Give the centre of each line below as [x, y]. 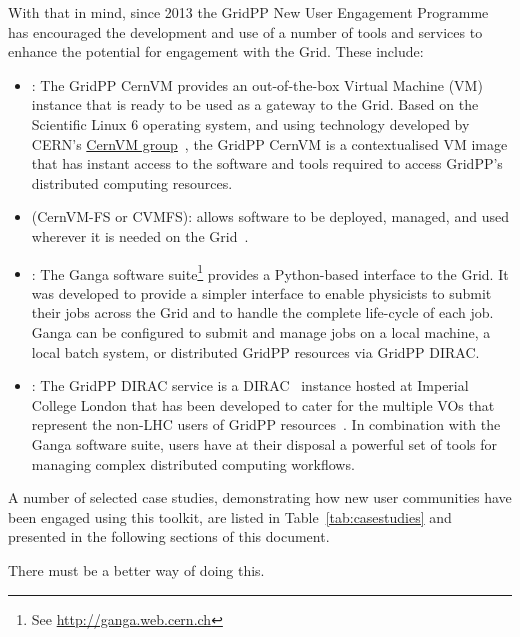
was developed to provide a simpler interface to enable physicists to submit [261, 292]
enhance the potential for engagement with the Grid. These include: [216, 51]
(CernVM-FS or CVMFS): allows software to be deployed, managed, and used [270, 216]
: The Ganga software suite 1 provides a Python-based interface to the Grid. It [270, 272]
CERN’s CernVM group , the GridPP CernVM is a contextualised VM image [269, 143]
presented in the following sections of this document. [169, 536]
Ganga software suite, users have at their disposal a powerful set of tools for [264, 443]
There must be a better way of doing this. [136, 569]
